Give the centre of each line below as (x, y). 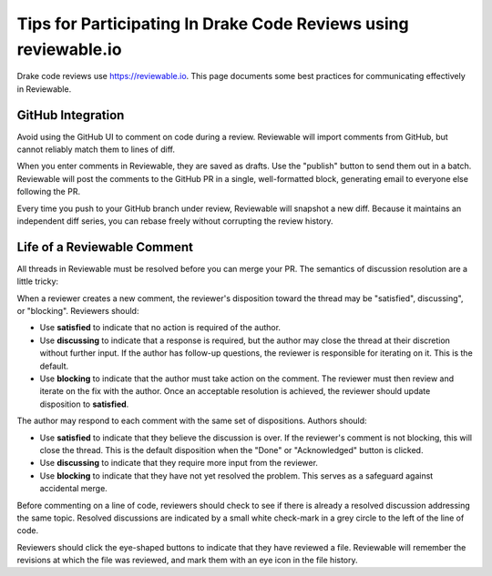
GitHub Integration (71, 115)
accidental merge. (74, 489)
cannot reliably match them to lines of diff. (96, 149)
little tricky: (38, 281)
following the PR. (49, 192)
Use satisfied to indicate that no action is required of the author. (160, 328)
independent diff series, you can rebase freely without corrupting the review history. (175, 221)
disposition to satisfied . (84, 404)
